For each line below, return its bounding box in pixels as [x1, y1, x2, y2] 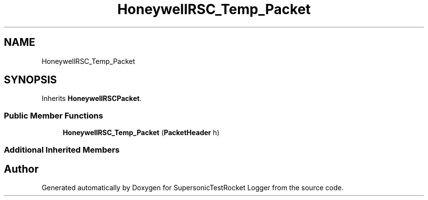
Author [4, 162, 39, 175]
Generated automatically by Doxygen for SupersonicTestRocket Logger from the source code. [42, 183, 344, 192]
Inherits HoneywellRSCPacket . [42, 94, 142, 103]
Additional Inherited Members [4, 144, 120, 155]
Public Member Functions [4, 110, 103, 120]
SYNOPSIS [4, 74, 57, 86]
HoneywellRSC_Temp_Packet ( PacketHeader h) [63, 128, 220, 137]
